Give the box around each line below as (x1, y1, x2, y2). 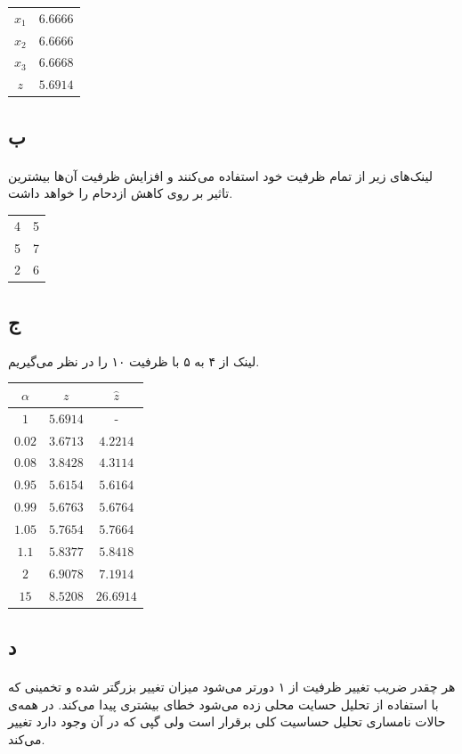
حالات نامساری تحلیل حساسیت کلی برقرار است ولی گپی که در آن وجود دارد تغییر (8, 712, 446, 731)
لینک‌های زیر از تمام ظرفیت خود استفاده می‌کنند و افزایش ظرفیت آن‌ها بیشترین (8, 166, 433, 184)
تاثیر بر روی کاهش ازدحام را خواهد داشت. (8, 184, 233, 202)
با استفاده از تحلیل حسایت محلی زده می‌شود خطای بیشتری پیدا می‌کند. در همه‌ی (8, 694, 439, 713)
